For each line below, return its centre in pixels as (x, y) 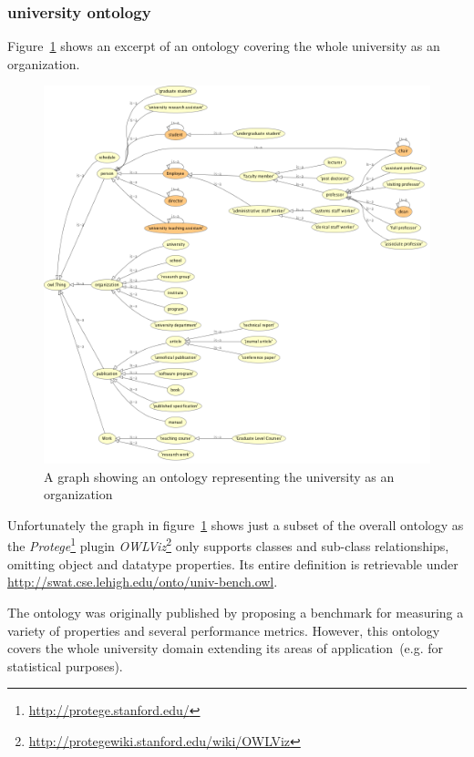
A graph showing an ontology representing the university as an (219, 476)
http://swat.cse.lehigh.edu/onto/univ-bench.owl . (143, 582)
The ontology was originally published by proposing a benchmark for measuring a (236, 612)
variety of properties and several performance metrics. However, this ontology (224, 630)
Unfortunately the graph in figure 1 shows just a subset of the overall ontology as (236, 524)
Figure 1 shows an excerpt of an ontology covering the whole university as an (224, 46)
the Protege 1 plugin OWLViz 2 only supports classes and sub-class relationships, (228, 545)
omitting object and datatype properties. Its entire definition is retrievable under (233, 563)
